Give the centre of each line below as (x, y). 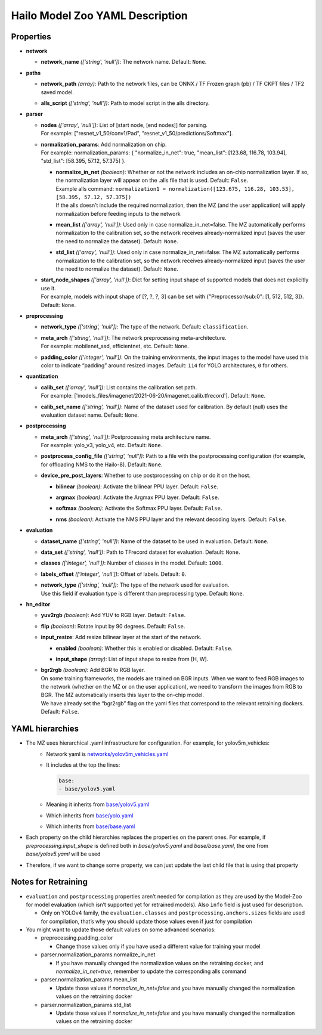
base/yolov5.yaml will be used (63, 854)
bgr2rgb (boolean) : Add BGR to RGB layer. (93, 670)
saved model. (58, 92)
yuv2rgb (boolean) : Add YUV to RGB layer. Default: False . (113, 615)
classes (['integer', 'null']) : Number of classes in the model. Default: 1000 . (132, 563)
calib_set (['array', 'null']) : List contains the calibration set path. (119, 387)
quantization (42, 376)
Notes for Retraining (49, 882)
